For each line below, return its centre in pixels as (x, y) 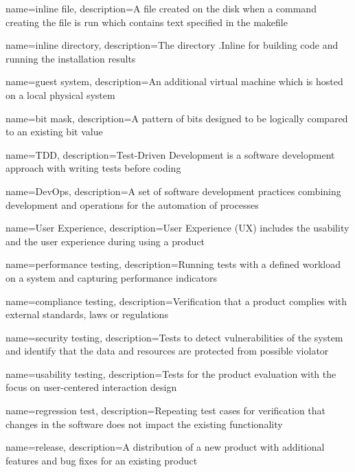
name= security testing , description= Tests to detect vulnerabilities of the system (174, 337)
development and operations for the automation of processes (132, 204)
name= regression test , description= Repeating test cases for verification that (166, 411)
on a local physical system (60, 94)
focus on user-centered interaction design (91, 387)
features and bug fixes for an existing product (102, 460)
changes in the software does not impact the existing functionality (144, 424)
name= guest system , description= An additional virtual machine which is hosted (174, 81)
